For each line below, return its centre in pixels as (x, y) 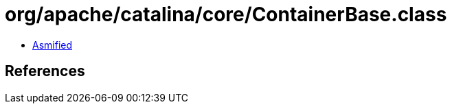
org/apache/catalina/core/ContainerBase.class (226, 14)
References (45, 71)
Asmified (53, 45)
